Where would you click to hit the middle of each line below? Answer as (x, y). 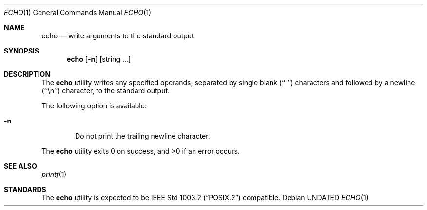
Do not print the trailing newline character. (143, 136)
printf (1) (54, 174)
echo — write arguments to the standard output (118, 36)
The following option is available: (94, 106)
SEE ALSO (20, 166)
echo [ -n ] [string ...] (99, 59)
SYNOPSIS (22, 51)
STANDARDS (25, 189)
